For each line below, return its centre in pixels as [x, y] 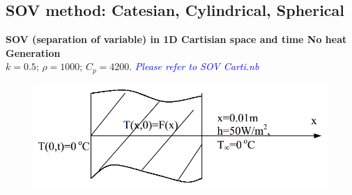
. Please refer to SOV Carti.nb [194, 66]
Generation [33, 52]
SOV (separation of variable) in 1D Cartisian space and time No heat [176, 39]
